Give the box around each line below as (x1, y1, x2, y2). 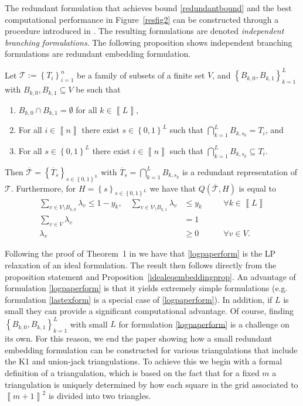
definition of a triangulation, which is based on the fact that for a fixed (5, 367, 260, 379)
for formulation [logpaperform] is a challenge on (118, 318, 290, 330)
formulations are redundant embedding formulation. (5, 47, 191, 60)
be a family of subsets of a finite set (77, 69, 205, 81)
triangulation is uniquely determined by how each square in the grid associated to (5, 378, 298, 390)
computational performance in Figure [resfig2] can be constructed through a (5, 13, 279, 25)
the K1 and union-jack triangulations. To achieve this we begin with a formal (5, 355, 282, 367)
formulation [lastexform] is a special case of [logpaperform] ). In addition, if (5, 293, 273, 305)
